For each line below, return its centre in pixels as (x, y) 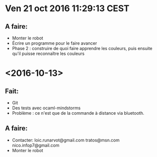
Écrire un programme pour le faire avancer (55, 43)
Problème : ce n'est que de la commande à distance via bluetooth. (78, 113)
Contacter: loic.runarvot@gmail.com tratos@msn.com (66, 140)
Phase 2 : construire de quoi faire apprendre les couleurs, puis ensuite (82, 48)
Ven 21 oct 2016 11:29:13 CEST (67, 9)
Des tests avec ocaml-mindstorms (46, 108)
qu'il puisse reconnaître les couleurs (48, 53)
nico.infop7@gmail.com (36, 145)
